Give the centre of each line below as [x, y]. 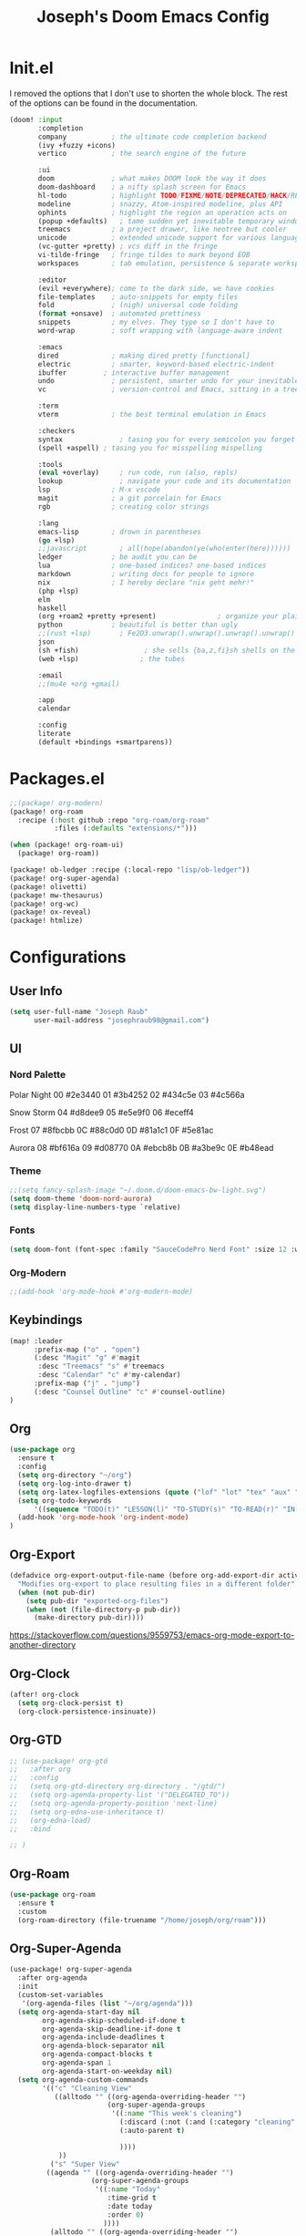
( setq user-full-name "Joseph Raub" [79, 1012]
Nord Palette [38, 1075]
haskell [52, 608]
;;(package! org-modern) [56, 803]
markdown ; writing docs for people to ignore [146, 575]
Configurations [68, 957]
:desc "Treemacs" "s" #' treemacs [102, 1366]
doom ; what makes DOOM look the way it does [152, 179]
